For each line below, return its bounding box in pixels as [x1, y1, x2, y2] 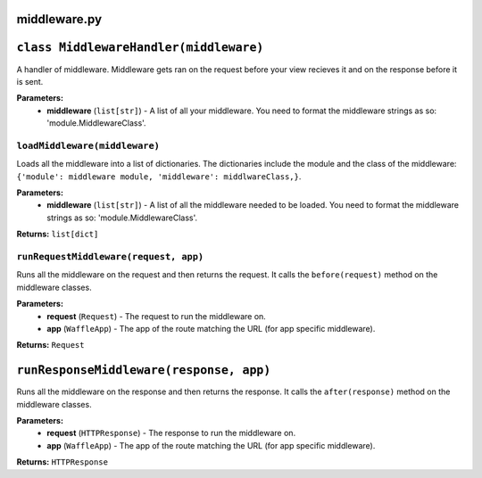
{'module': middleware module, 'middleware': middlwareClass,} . [16, 170, 302, 182]
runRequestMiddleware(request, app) [16, 251, 204, 262]
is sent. [16, 76, 44, 87]
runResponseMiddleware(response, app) [16, 363, 271, 378]
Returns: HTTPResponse [16, 457, 109, 467]
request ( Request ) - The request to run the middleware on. [46, 310, 267, 321]
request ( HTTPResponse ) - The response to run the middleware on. [46, 428, 296, 439]
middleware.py [16, 12, 103, 27]
